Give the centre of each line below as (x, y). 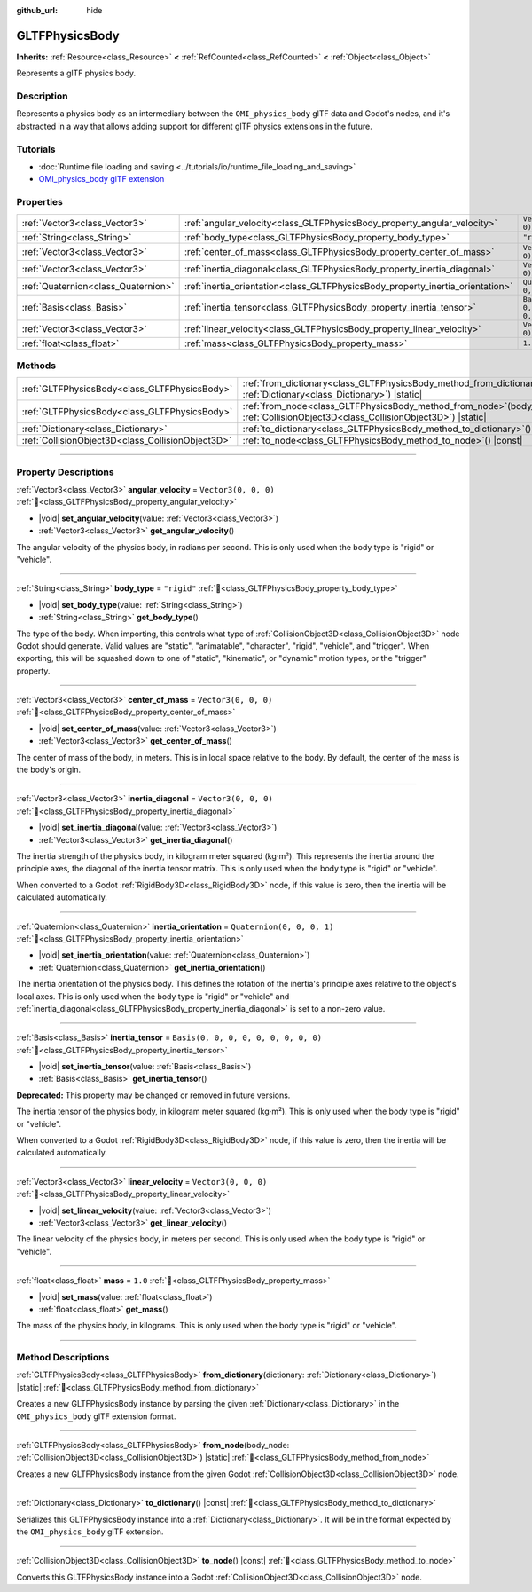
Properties (40, 202)
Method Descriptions (63, 1358)
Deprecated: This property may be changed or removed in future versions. (153, 1095)
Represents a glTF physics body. (76, 73)
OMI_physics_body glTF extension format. (96, 1416)
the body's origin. (49, 770)
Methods (36, 366)
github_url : (37, 10)
